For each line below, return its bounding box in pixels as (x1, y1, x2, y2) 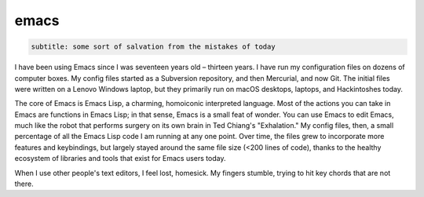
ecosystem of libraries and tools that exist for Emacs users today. (14, 154, 226, 163)
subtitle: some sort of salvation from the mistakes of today (31, 42, 276, 51)
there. (14, 179, 35, 188)
